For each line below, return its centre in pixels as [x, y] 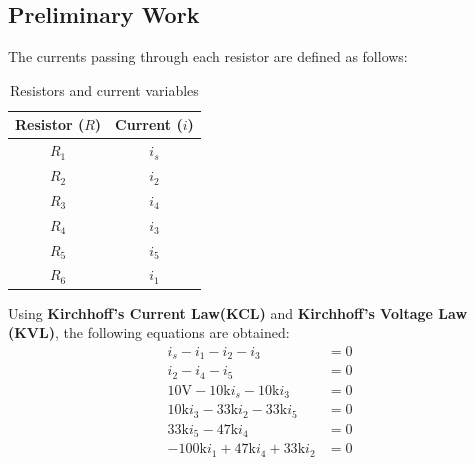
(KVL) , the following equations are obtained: [149, 332]
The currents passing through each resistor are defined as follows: [208, 56]
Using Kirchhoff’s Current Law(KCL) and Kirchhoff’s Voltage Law [238, 312]
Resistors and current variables [104, 89]
